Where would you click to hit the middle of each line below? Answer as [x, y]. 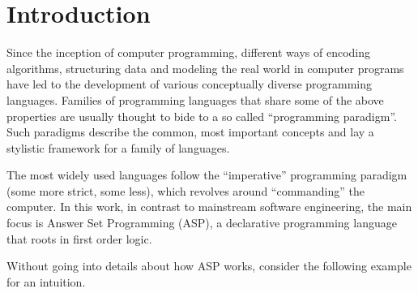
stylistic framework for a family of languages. [118, 147]
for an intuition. [46, 281]
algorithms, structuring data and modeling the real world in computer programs [205, 68]
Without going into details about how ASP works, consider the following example [209, 266]
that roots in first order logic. [79, 238]
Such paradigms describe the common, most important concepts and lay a [190, 132]
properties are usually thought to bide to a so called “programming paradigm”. [202, 116]
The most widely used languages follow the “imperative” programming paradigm [207, 175]
